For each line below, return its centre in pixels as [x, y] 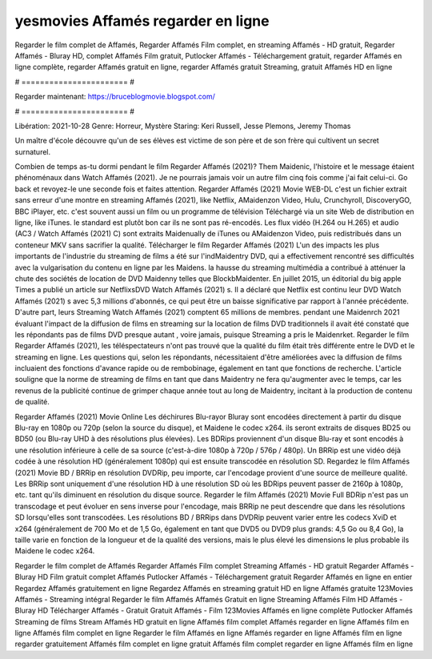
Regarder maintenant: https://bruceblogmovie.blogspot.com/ [115, 97]
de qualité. [32, 402]
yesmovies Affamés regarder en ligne [142, 21]
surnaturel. [33, 151]
